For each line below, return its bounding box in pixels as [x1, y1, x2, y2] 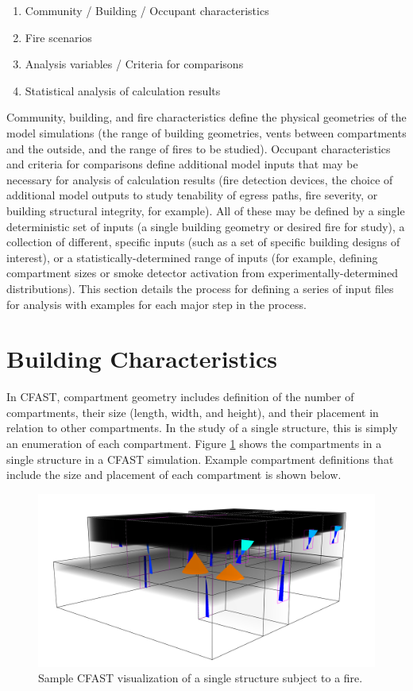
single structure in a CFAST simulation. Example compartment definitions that [6, 450, 394, 467]
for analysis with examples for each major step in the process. [6, 295, 307, 312]
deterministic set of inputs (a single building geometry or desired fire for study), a [6, 218, 405, 234]
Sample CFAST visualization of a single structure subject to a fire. [38, 670, 363, 686]
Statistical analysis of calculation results [25, 82, 221, 98]
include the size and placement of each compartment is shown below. [6, 466, 342, 483]
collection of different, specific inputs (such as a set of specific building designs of [6, 234, 400, 250]
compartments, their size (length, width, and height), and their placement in [6, 403, 379, 420]
